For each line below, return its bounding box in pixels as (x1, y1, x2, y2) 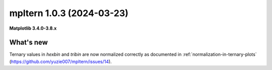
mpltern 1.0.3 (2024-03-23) (9, 8, 128, 19)
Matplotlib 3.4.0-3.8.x (9, 25, 57, 31)
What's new (9, 38, 48, 47)
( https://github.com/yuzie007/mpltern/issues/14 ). (9, 58, 112, 64)
